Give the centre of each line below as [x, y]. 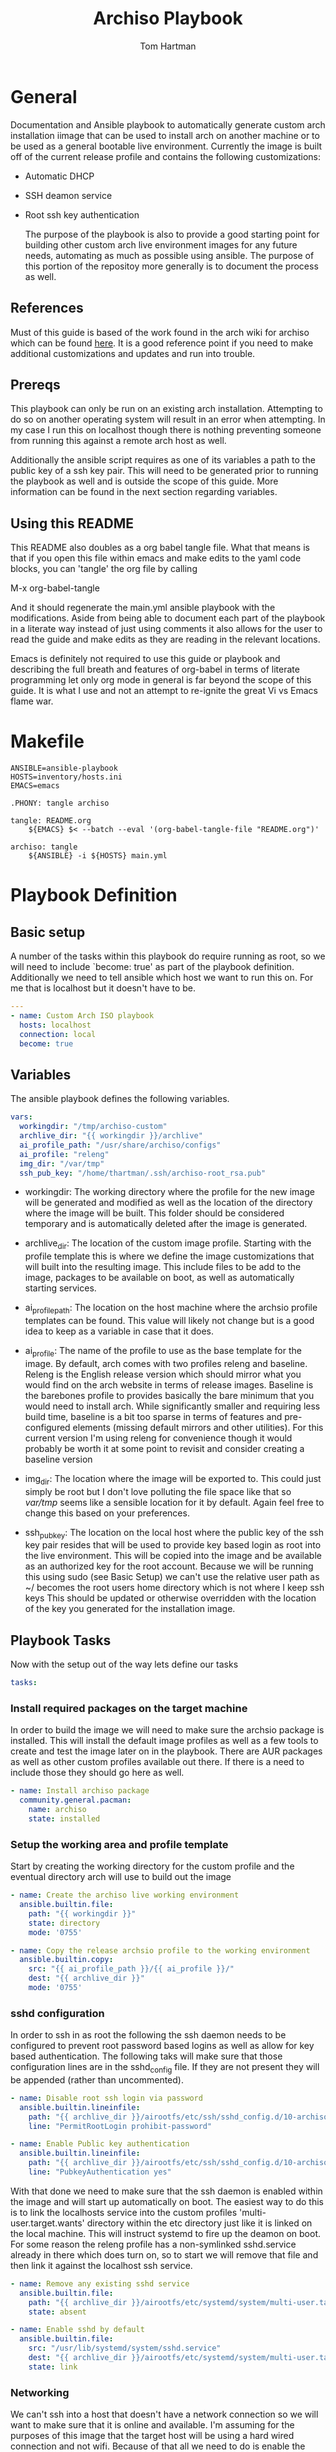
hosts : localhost [55, 1025]
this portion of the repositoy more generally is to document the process [171, 266]
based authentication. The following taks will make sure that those [146, 2056]
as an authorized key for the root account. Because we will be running [169, 1566]
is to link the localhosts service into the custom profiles [124, 2212]
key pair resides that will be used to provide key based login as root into [173, 1545]
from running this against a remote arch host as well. [118, 441]
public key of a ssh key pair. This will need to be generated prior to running [164, 471]
